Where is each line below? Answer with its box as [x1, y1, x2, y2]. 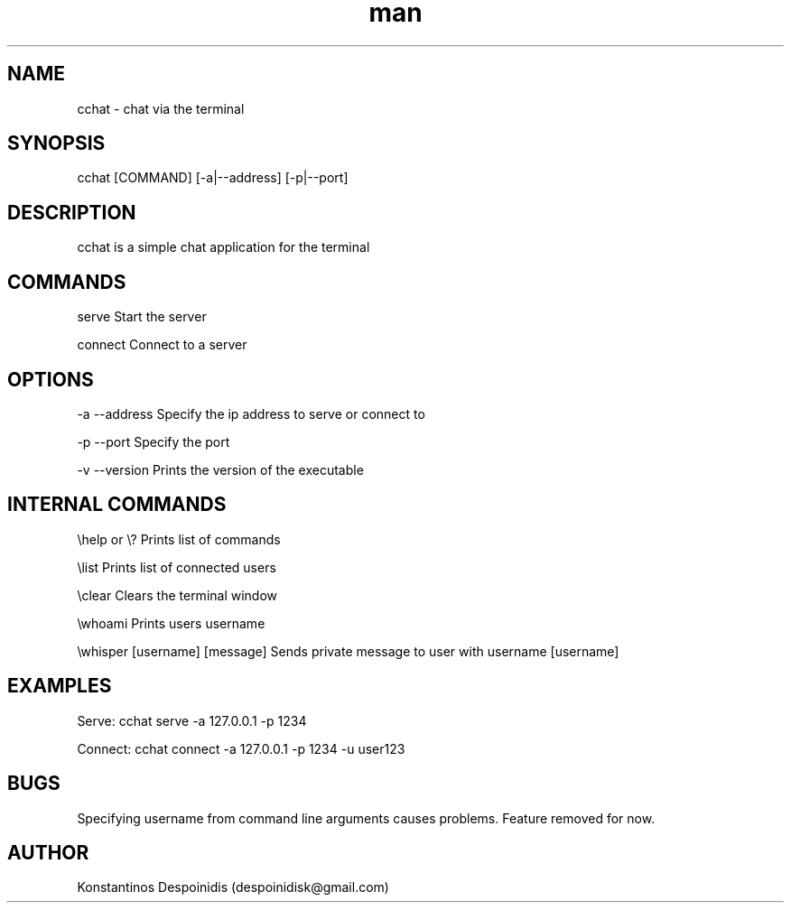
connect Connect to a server [77, 337, 247, 353]
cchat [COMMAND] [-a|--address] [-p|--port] [77, 170, 349, 186]
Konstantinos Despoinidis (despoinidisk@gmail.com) [77, 879, 389, 896]
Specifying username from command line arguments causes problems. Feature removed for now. [77, 810, 656, 826]
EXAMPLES [7, 674, 112, 698]
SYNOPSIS [7, 132, 106, 155]
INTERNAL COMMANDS [7, 493, 227, 516]
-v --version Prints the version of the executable [77, 461, 364, 478]
